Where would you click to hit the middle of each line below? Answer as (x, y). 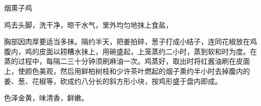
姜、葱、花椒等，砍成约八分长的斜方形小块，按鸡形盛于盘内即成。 (113, 81)
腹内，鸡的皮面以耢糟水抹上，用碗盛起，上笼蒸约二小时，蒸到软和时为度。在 (130, 51)
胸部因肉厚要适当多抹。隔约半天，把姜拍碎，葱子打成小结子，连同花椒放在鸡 (130, 41)
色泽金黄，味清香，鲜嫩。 (46, 98)
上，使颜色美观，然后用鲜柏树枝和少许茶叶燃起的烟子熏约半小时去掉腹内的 (127, 71)
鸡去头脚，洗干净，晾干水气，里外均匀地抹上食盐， (88, 24)
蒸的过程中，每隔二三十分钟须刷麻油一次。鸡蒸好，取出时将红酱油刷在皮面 (127, 61)
